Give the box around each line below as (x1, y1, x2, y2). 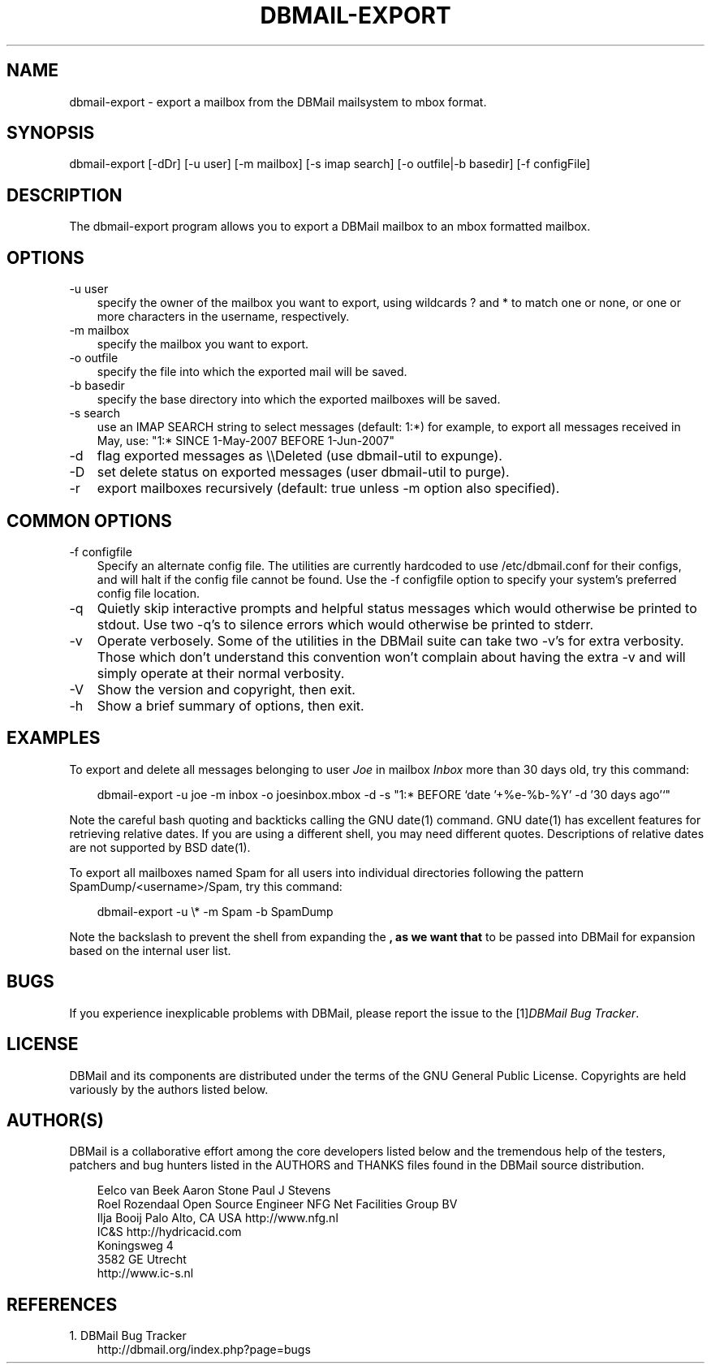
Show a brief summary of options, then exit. (97, 697, 364, 714)
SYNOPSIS (6, 123, 95, 144)
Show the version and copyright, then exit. (97, 681, 355, 698)
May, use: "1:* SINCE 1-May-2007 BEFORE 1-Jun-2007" (97, 434, 395, 448)
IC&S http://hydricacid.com (97, 1225, 242, 1239)
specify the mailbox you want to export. (97, 337, 309, 352)
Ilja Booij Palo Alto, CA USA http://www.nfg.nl (97, 1211, 338, 1225)
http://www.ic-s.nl (97, 1266, 194, 1281)
